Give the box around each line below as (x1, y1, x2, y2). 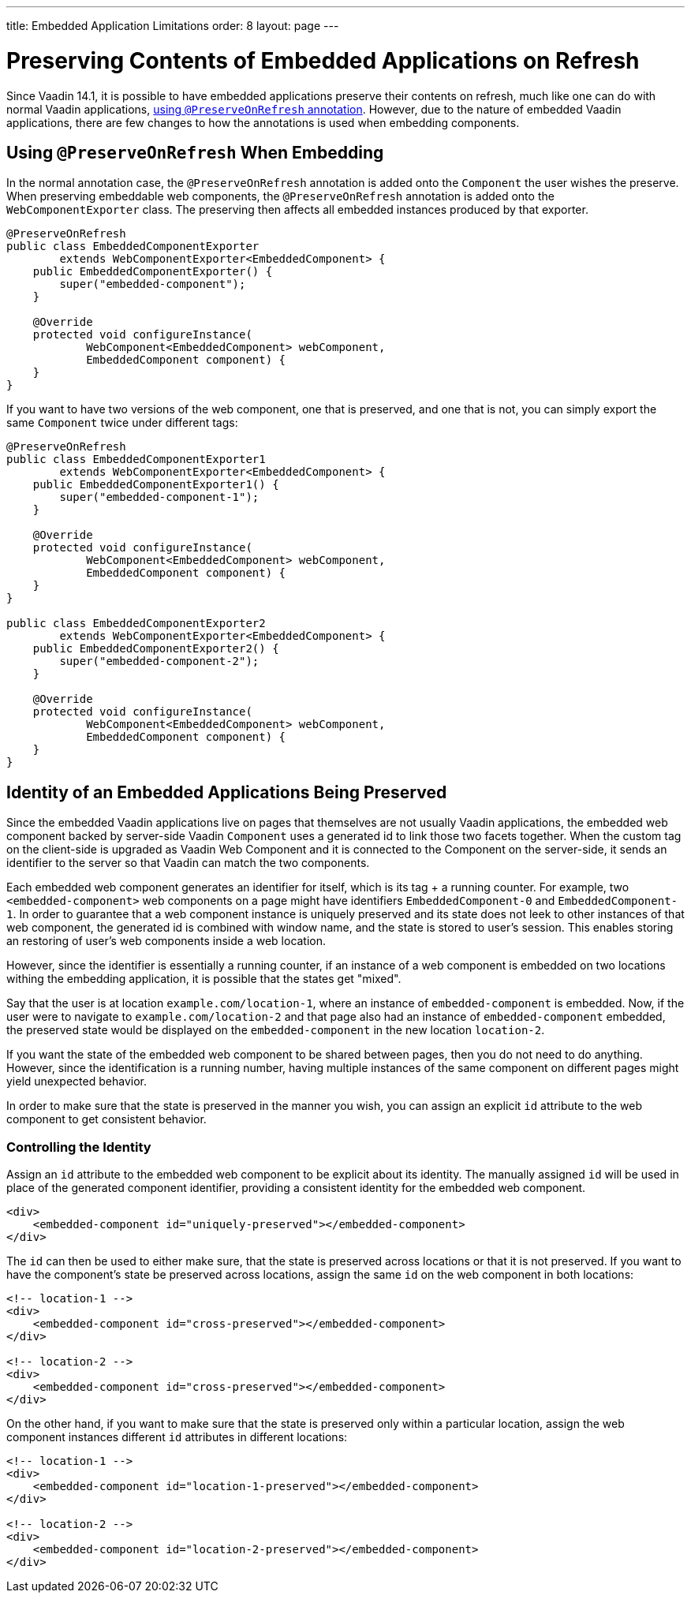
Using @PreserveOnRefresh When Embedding (6, 142, 384, 163)
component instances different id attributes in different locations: (6, 1429, 348, 1444)
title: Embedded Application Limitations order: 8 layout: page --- (6, 19, 339, 32)
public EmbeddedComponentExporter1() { (32, 478, 279, 491)
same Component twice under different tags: (6, 416, 238, 430)
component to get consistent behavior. (6, 1112, 207, 1126)
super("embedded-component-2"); (59, 655, 260, 668)
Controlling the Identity (6, 1138, 151, 1155)
